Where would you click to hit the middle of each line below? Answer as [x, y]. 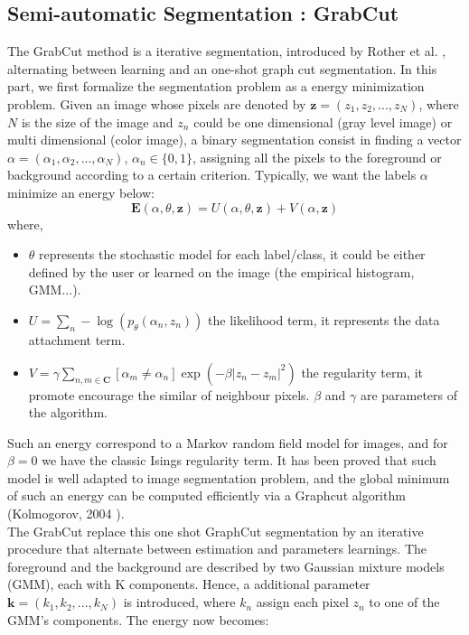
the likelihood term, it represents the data [324, 319]
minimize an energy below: [81, 192]
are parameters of [409, 394]
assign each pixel [302, 602]
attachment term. [77, 339]
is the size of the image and [97, 121]
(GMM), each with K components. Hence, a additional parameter [189, 584]
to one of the [404, 602]
